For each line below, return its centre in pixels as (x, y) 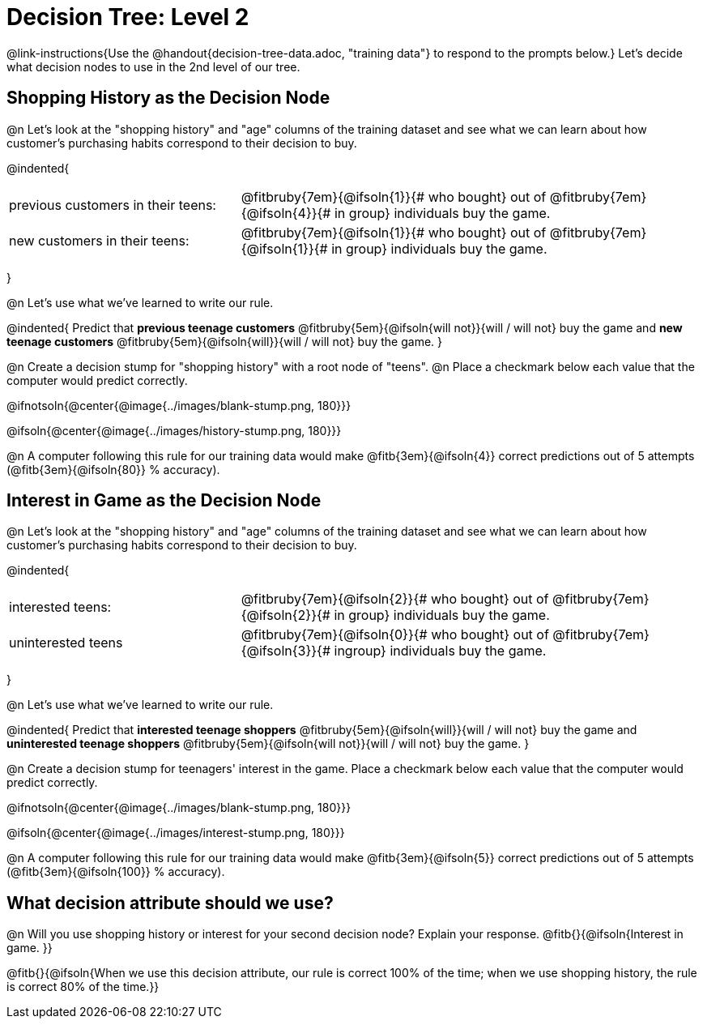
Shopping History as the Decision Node (168, 98)
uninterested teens (66, 643)
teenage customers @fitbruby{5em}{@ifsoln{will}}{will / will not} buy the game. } (224, 341)
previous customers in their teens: (113, 205)
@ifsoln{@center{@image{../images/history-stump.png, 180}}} (174, 430)
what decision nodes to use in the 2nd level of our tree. (153, 66)
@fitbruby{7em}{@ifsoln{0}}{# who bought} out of (395, 635)
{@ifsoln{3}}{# (286, 651)
